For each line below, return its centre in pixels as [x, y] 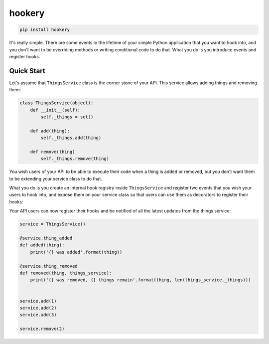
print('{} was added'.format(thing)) [76, 252]
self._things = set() [67, 117]
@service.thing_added [46, 238]
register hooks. [25, 56]
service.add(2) [38, 308]
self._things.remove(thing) [75, 159]
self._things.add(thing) [71, 138]
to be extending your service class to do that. [56, 178]
